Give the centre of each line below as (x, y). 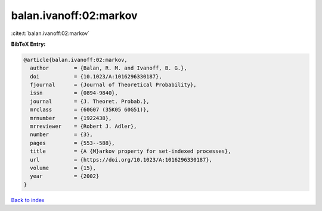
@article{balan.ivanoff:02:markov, (75, 60)
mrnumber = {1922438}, (71, 118)
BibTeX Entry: (28, 44)
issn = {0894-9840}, (74, 93)
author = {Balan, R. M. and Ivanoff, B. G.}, (109, 68)
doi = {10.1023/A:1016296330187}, (96, 76)
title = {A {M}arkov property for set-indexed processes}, (131, 151)
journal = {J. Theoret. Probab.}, (90, 101)
